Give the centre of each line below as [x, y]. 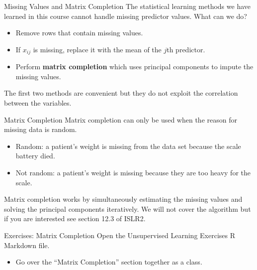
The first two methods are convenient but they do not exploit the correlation [121, 93]
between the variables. [38, 103]
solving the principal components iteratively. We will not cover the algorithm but [128, 208]
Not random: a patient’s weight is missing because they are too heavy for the [133, 172]
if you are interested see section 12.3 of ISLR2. [75, 218]
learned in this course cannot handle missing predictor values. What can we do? [126, 16]
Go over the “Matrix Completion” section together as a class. [109, 262]
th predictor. [186, 49]
